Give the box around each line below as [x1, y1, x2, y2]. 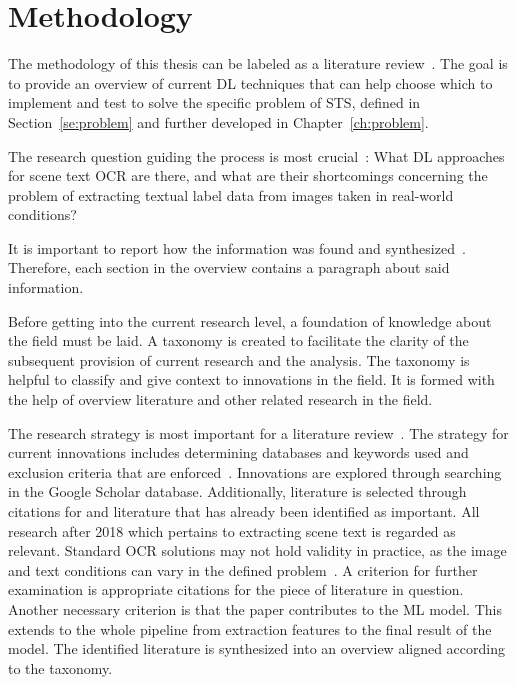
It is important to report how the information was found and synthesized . [8, 237, 466, 258]
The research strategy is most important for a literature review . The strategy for [8, 422, 509, 443]
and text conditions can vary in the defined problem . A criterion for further [8, 559, 478, 580]
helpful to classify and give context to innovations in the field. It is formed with [8, 369, 495, 390]
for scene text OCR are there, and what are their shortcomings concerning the [8, 165, 488, 186]
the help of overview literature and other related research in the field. [8, 389, 433, 410]
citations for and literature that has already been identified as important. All [8, 501, 480, 521]
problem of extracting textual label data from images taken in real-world [8, 184, 454, 205]
